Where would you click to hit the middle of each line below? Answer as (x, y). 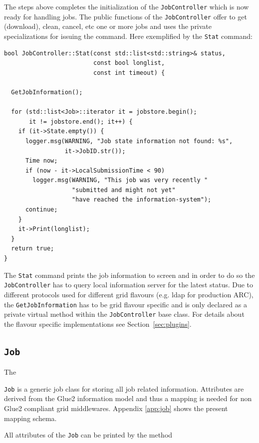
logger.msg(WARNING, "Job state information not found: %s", (129, 141)
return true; (33, 249)
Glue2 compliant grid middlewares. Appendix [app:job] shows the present (116, 408)
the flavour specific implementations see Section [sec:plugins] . (98, 324)
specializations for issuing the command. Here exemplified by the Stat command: (129, 36)
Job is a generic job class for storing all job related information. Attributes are (124, 388)
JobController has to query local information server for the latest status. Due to (129, 285)
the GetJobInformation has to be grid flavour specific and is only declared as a (126, 304)
